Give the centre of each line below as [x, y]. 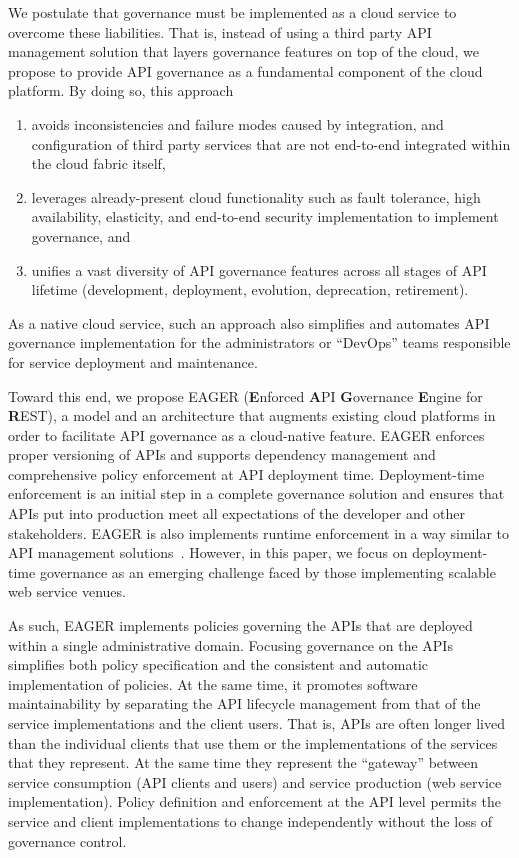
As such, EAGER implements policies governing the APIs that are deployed [240, 625]
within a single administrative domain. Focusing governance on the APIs [230, 644]
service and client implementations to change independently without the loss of [250, 820]
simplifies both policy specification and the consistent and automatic [218, 664]
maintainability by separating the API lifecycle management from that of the [244, 703]
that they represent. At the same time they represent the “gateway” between [243, 762]
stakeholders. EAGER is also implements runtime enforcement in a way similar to [258, 532]
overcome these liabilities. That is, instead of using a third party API [220, 31]
